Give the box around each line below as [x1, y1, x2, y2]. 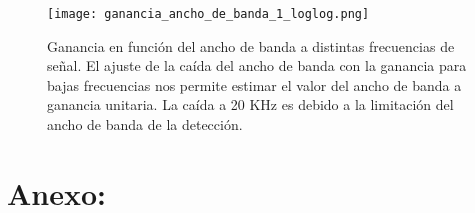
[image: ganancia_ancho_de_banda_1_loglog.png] [47, 7, 370, 21]
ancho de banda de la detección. [47, 114, 243, 135]
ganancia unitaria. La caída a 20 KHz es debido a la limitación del [47, 94, 454, 115]
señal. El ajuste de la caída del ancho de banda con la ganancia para [47, 55, 467, 76]
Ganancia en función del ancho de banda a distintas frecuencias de [47, 35, 455, 56]
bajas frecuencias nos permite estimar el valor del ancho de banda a [47, 74, 462, 95]
